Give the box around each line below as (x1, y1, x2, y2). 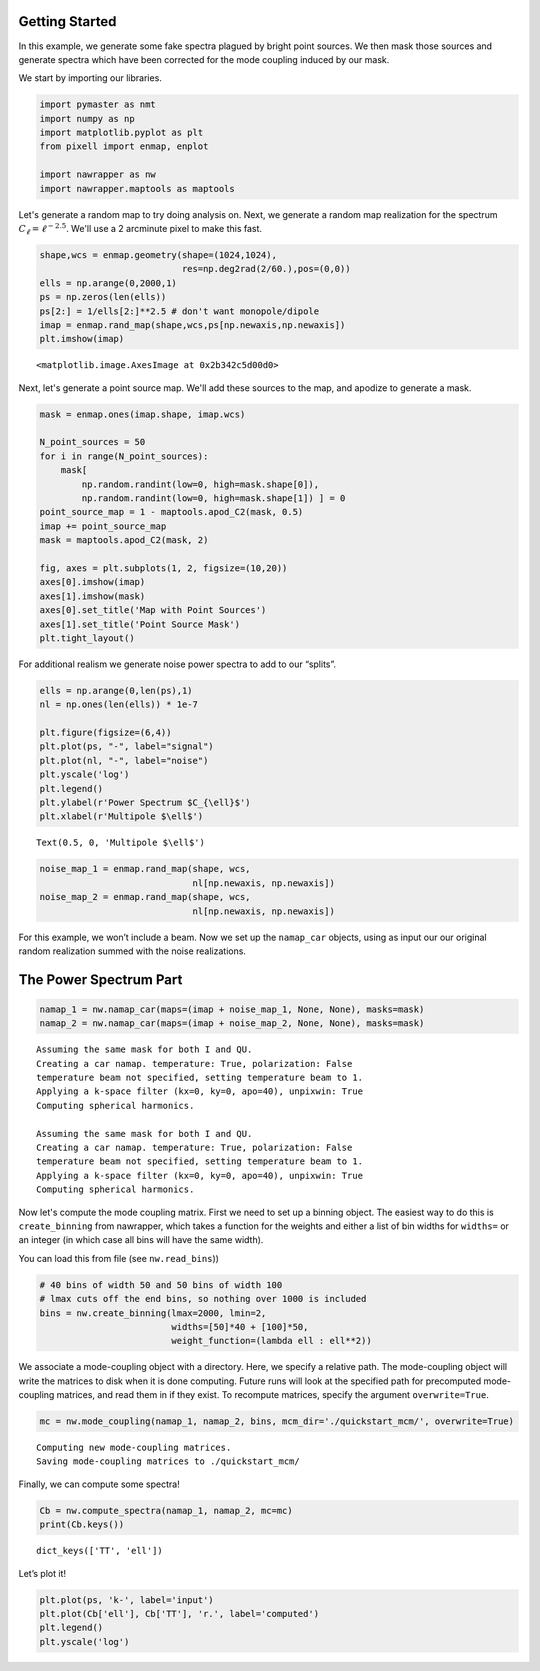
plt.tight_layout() (39, 632, 135, 644)
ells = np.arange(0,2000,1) (39, 277, 177, 289)
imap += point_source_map (39, 520, 167, 532)
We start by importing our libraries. (18, 72, 162, 84)
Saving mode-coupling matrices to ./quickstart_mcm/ (36, 1456, 300, 1467)
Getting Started (18, 13, 117, 30)
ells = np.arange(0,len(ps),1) (39, 685, 194, 696)
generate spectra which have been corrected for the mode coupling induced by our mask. (18, 53, 390, 65)
